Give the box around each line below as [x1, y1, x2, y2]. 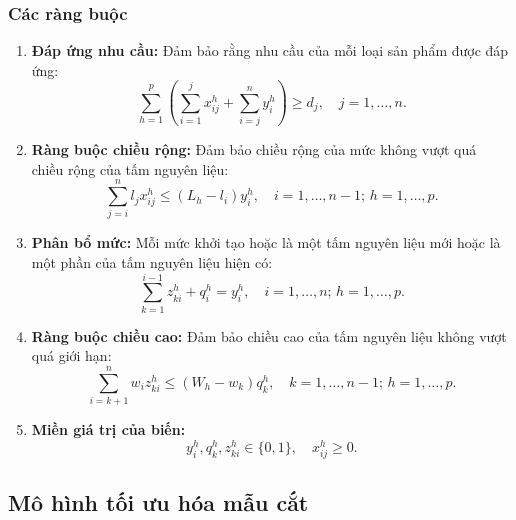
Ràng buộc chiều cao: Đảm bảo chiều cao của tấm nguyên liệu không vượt [31, 325, 507, 346]
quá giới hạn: [31, 345, 112, 366]
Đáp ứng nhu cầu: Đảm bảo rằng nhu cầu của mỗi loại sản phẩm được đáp [31, 40, 509, 61]
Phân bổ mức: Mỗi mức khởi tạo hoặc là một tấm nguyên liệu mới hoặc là [31, 232, 501, 253]
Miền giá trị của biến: [31, 419, 186, 440]
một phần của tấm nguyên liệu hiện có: [31, 252, 273, 273]
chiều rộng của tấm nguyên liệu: [31, 158, 229, 179]
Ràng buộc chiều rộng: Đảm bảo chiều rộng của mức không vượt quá [31, 139, 477, 160]
